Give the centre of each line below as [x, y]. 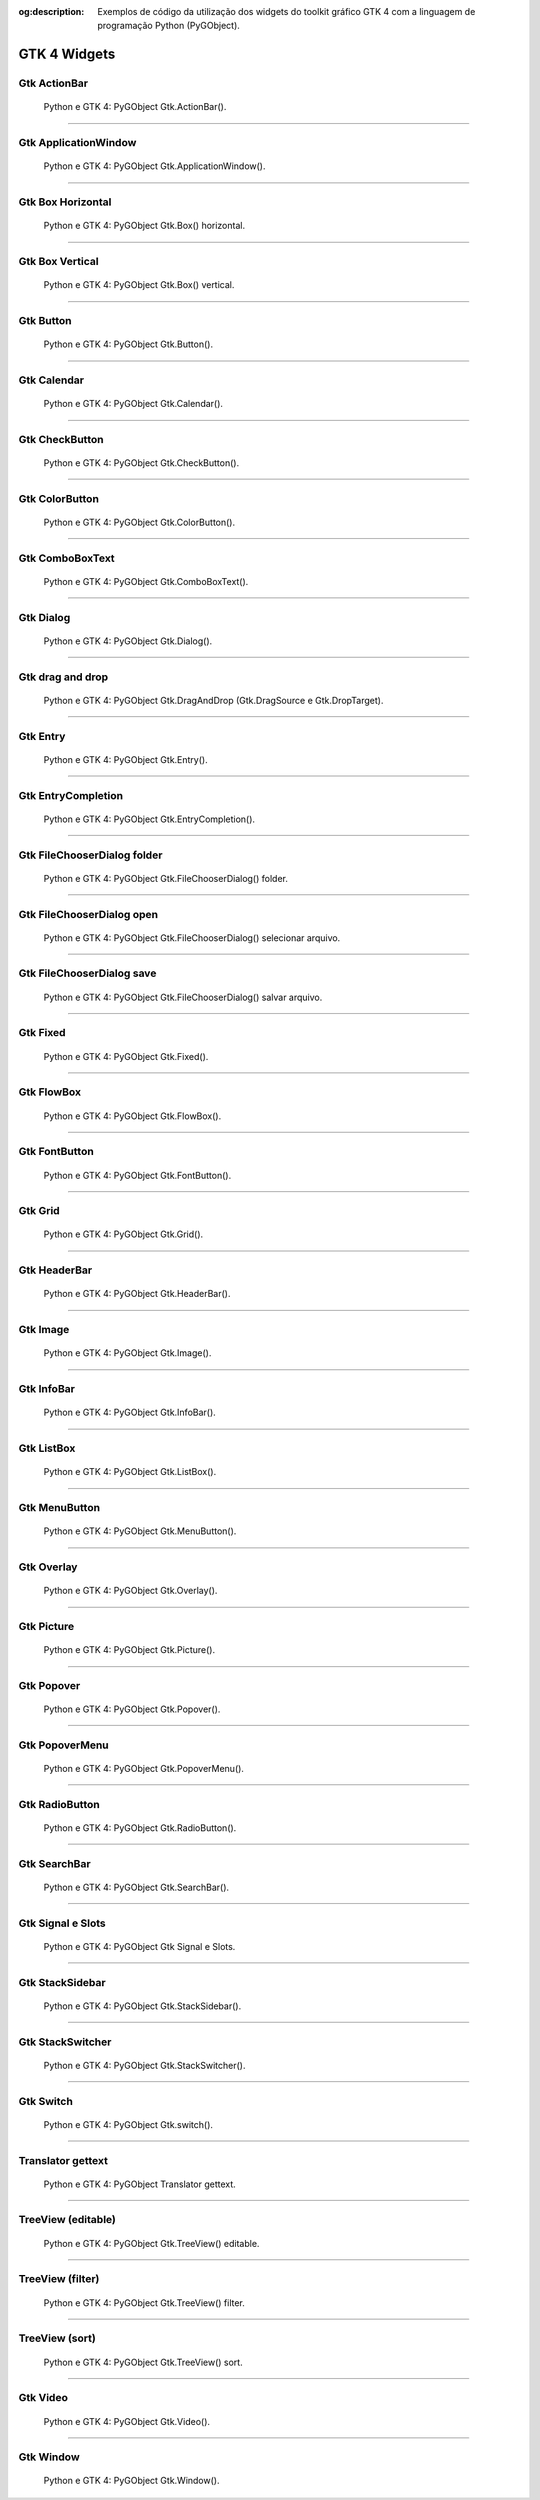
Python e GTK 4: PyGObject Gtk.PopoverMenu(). [144, 1769]
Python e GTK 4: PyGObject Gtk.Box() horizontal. [144, 226]
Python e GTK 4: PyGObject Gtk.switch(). [128, 2124]
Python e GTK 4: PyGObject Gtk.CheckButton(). [141, 463]
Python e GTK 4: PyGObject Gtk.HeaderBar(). [137, 1294]
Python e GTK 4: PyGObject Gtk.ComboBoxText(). [146, 581]
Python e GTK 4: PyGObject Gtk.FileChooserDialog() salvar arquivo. [183, 997]
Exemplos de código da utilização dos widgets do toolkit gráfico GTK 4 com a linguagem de [286, 11]
